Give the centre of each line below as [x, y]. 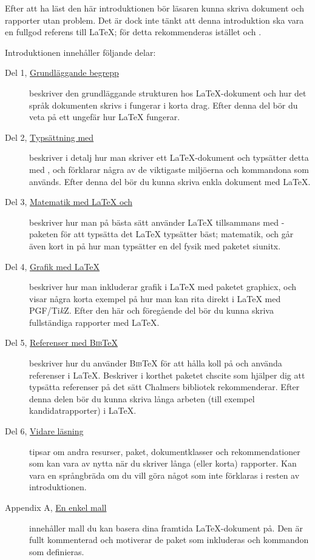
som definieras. [57, 551]
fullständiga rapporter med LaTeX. [94, 322]
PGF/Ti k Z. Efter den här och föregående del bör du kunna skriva [151, 310]
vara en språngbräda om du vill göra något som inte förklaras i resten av [164, 475]
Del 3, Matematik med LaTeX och [69, 202]
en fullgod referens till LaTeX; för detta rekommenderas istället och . [133, 32]
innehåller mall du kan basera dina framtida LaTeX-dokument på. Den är [166, 528]
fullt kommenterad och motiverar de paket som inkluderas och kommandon [169, 540]
